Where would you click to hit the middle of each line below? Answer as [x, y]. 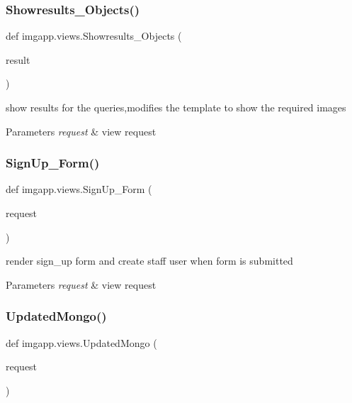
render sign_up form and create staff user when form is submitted [149, 261]
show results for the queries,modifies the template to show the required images [176, 107]
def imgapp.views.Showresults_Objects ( [94, 36]
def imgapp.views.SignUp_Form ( [79, 189]
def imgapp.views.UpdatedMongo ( [81, 342]
